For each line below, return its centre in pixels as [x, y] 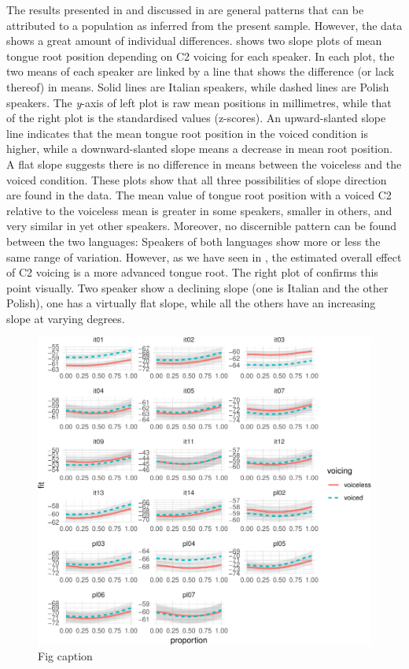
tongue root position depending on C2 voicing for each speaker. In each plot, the [201, 56]
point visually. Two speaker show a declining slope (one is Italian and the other [197, 287]
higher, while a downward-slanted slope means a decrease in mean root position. [199, 149]
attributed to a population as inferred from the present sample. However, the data [204, 25]
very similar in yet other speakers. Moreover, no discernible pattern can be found [202, 226]
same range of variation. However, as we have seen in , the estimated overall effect [204, 256]
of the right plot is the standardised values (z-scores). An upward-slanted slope [196, 118]
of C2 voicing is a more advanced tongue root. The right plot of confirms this [192, 272]
